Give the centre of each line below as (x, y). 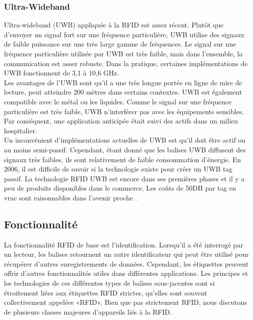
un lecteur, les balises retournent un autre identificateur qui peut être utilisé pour (126, 254)
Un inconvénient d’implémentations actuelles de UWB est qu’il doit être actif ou (125, 140)
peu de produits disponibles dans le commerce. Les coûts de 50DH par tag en (120, 188)
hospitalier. (21, 130)
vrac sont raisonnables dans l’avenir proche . (71, 197)
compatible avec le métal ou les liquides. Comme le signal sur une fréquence (118, 101)
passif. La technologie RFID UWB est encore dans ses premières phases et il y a (124, 178)
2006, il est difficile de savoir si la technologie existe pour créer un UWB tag (118, 169)
